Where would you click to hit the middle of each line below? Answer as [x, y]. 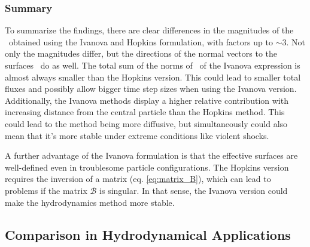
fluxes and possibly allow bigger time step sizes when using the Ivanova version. [151, 89]
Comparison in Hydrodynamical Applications [148, 234]
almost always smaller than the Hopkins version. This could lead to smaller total [153, 77]
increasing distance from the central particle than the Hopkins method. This [145, 112]
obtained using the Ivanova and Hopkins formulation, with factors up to [141, 41]
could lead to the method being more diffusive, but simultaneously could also [146, 123]
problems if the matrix [46, 190]
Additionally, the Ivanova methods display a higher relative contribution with [147, 100]
